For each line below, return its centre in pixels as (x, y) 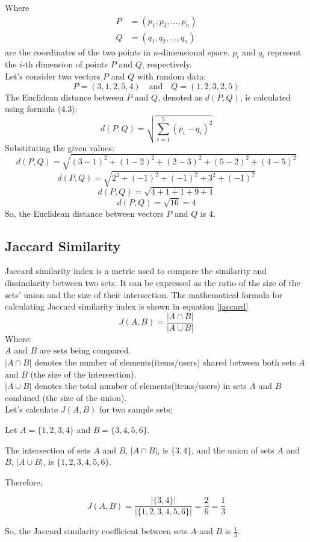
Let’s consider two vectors (53, 76)
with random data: (172, 76)
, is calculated (265, 97)
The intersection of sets (48, 450)
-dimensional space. (194, 51)
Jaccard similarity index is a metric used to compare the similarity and (136, 271)
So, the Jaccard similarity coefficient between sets (96, 531)
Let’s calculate (32, 409)
